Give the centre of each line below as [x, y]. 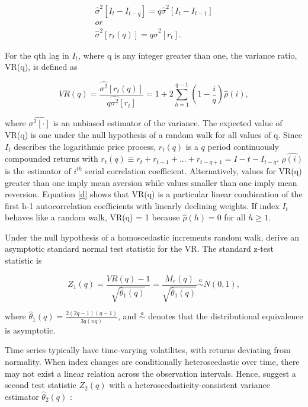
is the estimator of [38, 170]
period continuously [243, 146]
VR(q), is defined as [41, 67]
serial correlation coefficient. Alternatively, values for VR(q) [193, 170]
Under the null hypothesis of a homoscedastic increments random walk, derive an [152, 237]
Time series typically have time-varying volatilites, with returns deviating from [148, 350]
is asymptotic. [30, 330]
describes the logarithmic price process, [85, 146]
